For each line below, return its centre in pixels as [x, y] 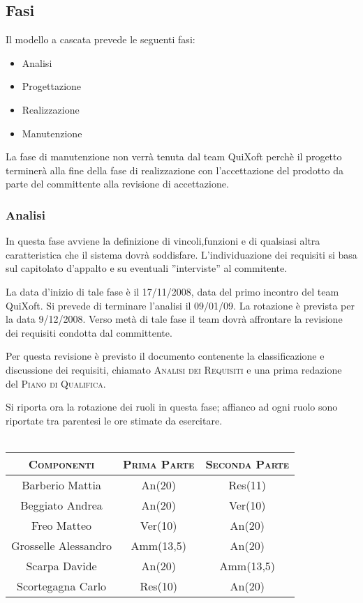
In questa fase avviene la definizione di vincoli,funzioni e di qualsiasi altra [163, 241]
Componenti [61, 464]
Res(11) [247, 484]
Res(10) [159, 586]
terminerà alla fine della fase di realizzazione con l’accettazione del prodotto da [175, 170]
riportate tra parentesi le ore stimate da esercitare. [114, 420]
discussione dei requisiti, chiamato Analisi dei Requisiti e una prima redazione [174, 369]
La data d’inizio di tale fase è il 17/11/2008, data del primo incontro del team [172, 291]
